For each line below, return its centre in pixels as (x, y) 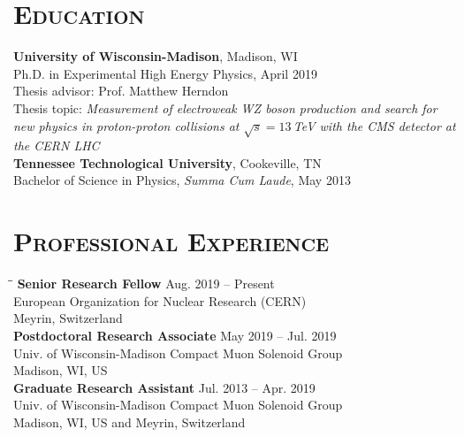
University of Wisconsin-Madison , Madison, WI (156, 56)
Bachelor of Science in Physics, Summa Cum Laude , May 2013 (182, 180)
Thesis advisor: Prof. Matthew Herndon (121, 91)
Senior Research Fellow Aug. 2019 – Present (146, 284)
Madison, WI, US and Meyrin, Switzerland (129, 422)
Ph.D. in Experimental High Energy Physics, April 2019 (165, 73)
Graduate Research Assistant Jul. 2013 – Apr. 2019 (164, 387)
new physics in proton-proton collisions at (126, 125)
